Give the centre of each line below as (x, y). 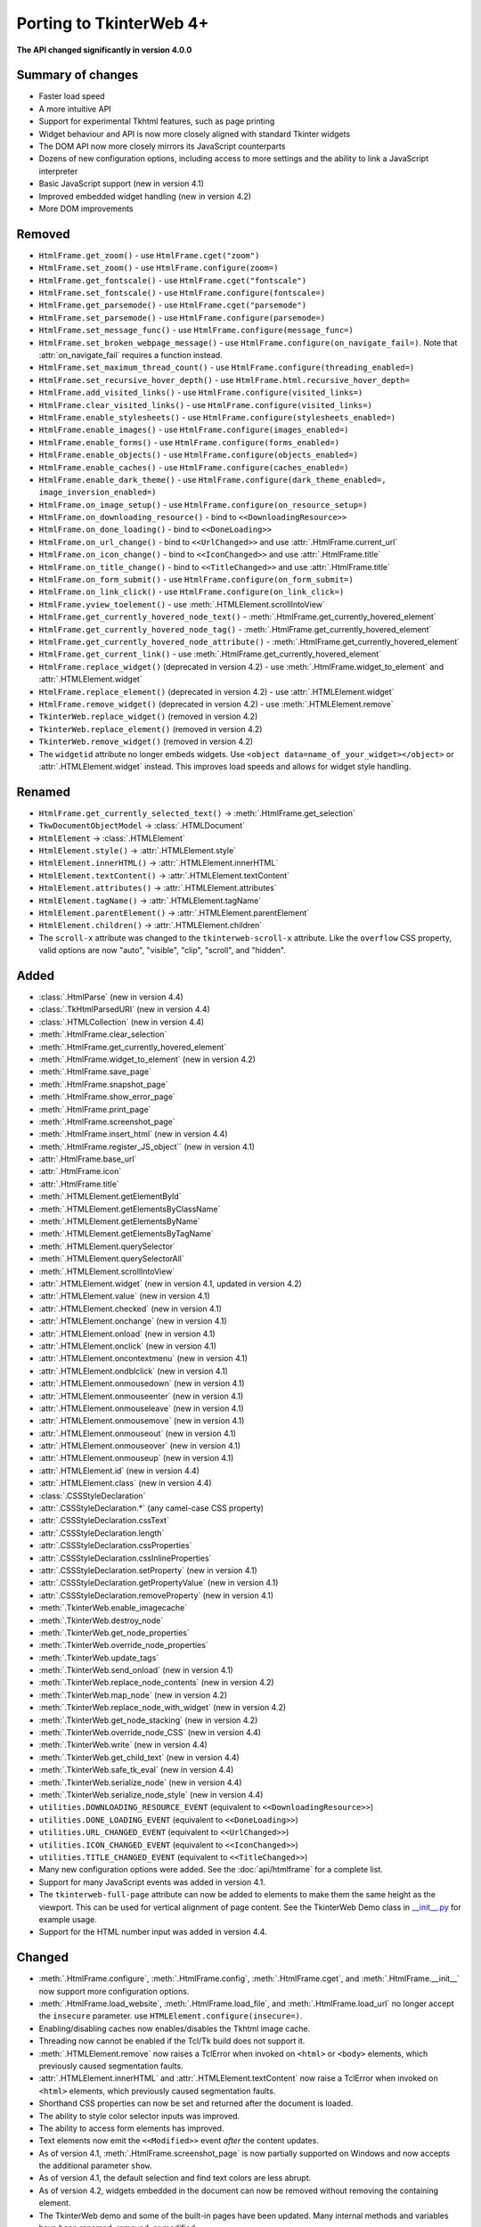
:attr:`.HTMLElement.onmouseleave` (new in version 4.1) (141, 1408)
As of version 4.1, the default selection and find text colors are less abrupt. (175, 2178)
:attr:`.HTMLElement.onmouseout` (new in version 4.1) (137, 1433)
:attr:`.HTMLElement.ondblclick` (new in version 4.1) (134, 1371)
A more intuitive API (75, 109)
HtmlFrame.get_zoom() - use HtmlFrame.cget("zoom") (149, 255)
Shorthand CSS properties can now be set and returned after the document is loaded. (196, 2103)
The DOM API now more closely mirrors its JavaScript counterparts (162, 146)
